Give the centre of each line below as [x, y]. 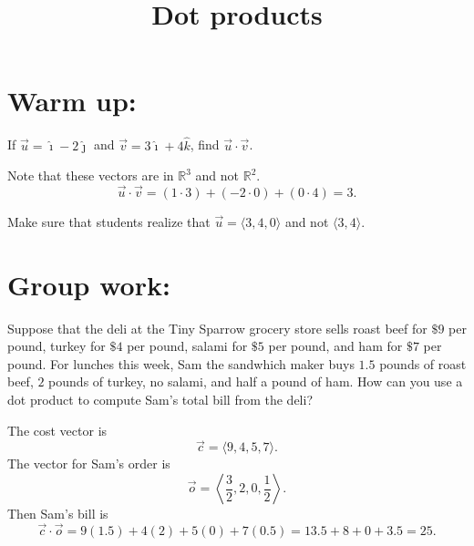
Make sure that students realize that [109, 221]
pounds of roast [423, 363]
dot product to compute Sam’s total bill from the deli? [160, 400]
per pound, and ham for [335, 346]
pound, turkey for [57, 346]
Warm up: [72, 101]
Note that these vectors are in [91, 175]
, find [205, 144]
